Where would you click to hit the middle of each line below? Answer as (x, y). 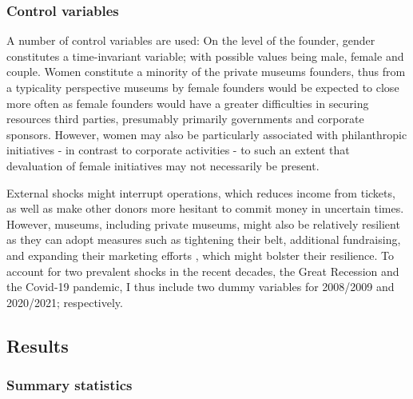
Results (38, 345)
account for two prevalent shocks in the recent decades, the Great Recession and (203, 271)
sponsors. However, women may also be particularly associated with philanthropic (207, 134)
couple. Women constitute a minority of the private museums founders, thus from (206, 72)
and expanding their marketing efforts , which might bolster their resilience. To (201, 255)
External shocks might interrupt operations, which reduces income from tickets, (201, 192)
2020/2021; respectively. (65, 302)
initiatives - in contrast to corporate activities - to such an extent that (178, 150)
